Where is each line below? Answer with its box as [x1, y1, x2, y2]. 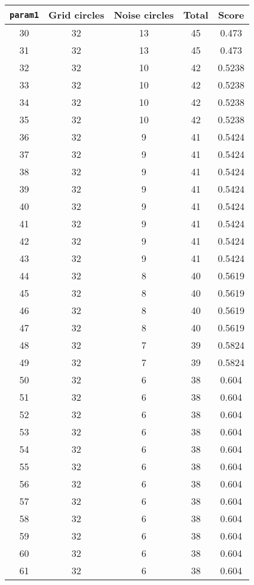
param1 [10, 10, 39, 20]
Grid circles [48, 8, 105, 22]
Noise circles [114, 8, 174, 22]
